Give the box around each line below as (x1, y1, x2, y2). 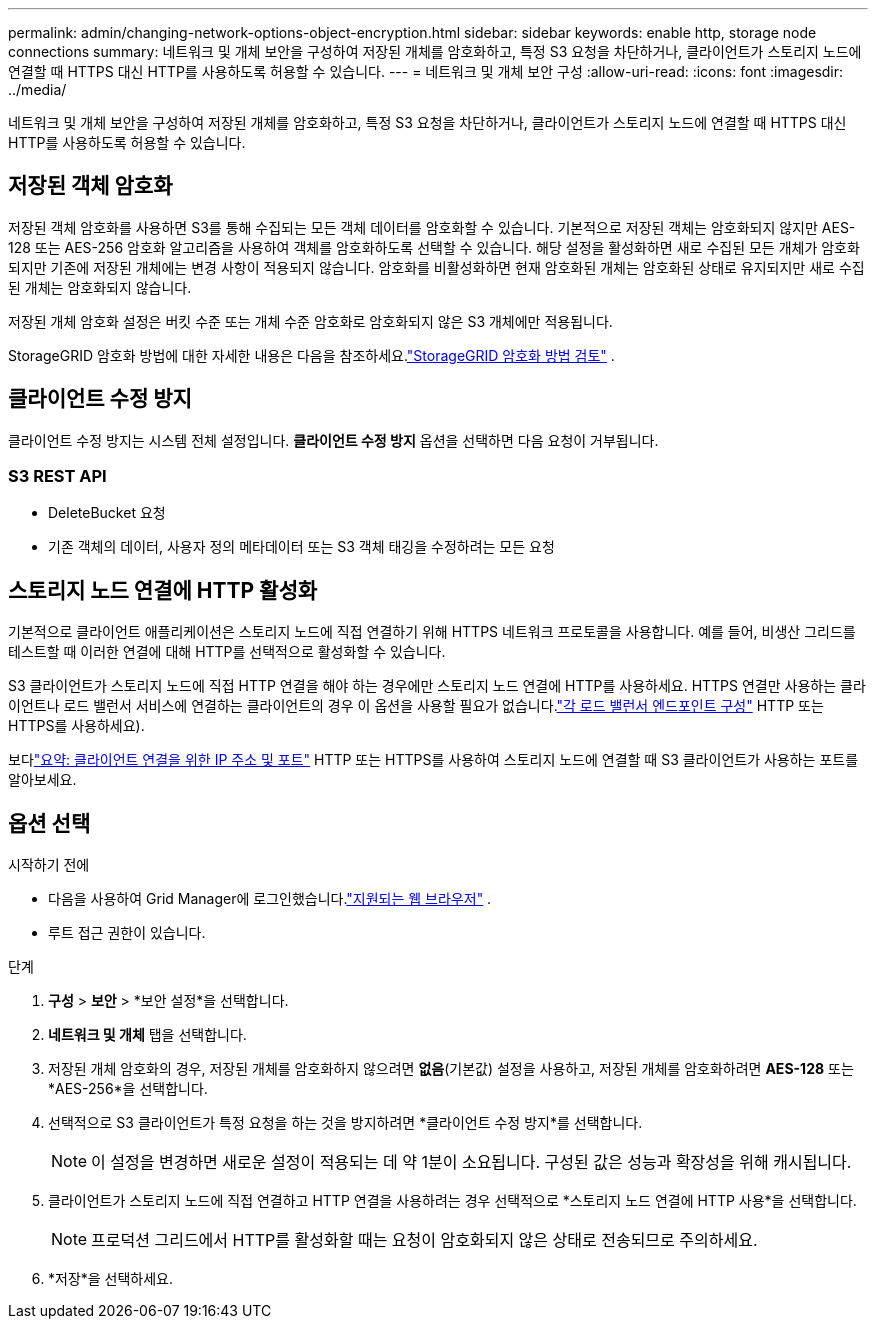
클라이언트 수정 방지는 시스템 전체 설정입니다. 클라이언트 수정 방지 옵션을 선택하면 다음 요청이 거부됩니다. (8, 431, 659, 449)
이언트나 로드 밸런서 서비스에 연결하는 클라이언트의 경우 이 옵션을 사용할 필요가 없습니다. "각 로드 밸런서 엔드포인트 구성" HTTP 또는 (8, 697, 824, 715)
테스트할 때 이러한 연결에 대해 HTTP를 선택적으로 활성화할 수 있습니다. (8, 643, 446, 661)
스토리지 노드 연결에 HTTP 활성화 (8, 577, 318, 603)
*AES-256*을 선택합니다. (48, 1080, 208, 1098)
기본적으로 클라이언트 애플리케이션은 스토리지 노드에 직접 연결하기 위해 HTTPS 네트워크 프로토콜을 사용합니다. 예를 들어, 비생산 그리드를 (8, 623, 856, 641)
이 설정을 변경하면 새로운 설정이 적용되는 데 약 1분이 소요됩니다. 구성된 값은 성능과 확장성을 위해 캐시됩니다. (91, 1152, 852, 1173)
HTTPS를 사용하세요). (8, 717, 145, 735)
